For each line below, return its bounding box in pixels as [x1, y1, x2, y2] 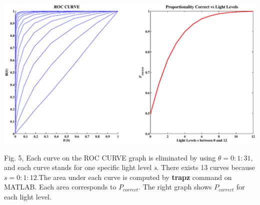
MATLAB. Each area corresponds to [4, 181, 116, 192]
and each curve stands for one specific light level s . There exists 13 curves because [4, 162, 255, 172]
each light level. [4, 191, 51, 202]
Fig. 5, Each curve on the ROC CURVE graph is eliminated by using [4, 152, 216, 162]
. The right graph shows [138, 181, 212, 192]
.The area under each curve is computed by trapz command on [36, 171, 232, 182]
